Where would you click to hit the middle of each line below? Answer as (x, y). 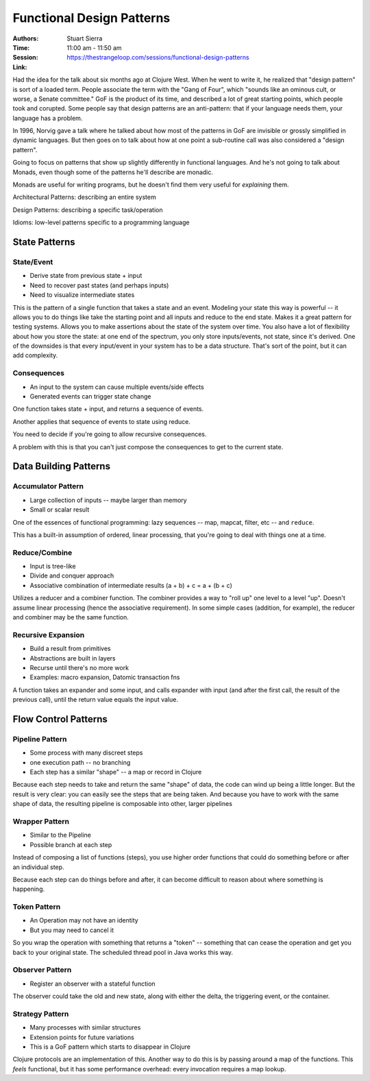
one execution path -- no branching (80, 762)
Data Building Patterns (62, 466)
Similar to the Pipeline (61, 835)
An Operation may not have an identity (84, 920)
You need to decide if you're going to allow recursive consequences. (110, 434)
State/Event (33, 262)
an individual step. (38, 867)
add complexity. (35, 355)
